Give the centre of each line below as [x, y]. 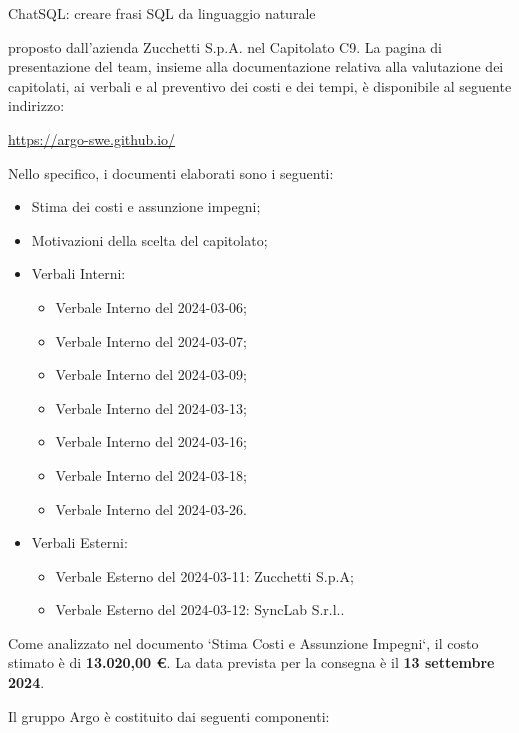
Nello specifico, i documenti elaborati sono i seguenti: [171, 172]
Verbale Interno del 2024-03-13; [151, 407]
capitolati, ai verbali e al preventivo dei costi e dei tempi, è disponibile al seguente [260, 85]
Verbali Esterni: [79, 542]
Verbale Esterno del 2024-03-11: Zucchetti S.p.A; [204, 575]
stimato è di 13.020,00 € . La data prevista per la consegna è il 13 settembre [251, 662]
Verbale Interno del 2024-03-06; [151, 306]
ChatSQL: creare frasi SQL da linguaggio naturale [162, 13]
